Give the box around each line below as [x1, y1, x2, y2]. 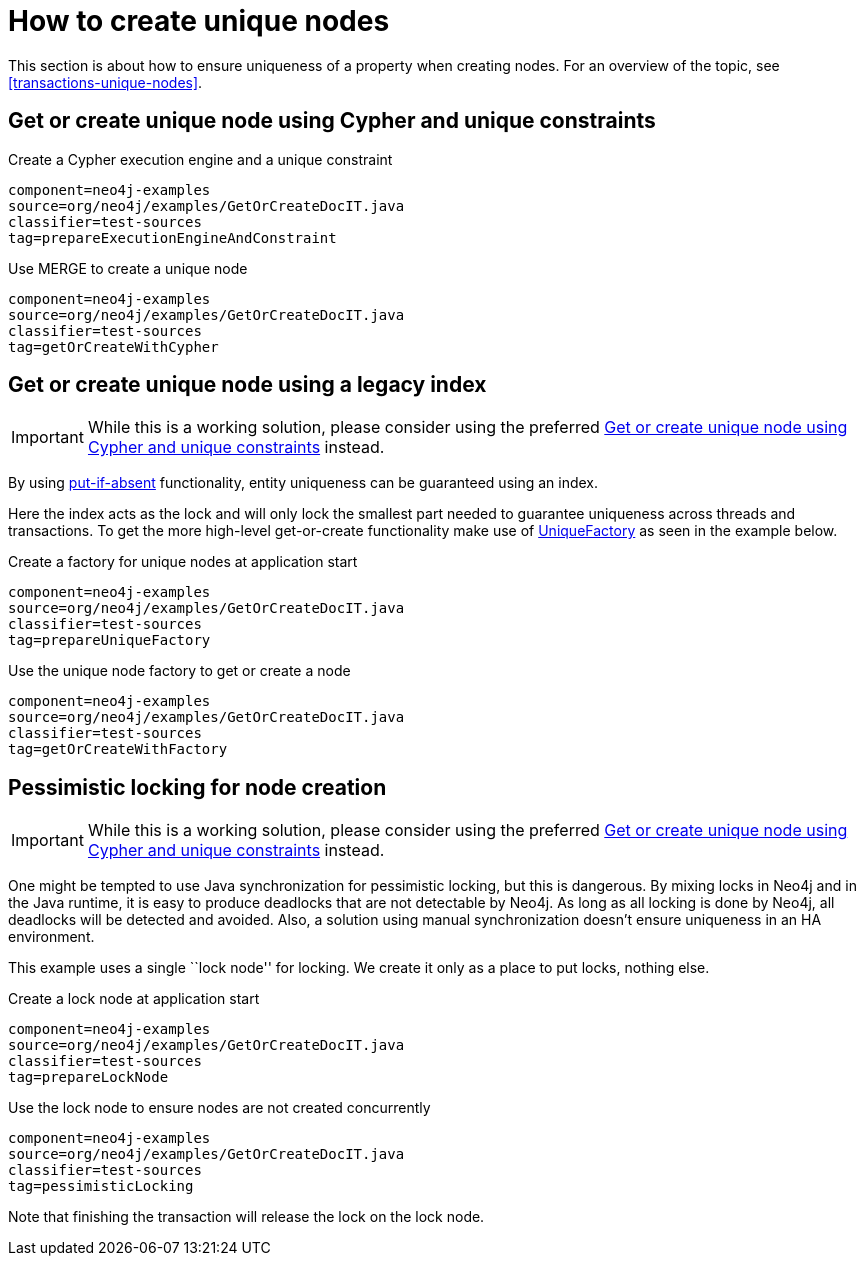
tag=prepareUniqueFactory [8, 632, 211, 649]
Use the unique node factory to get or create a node [8, 662, 351, 680]
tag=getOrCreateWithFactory [8, 741, 228, 758]
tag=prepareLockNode [8, 1069, 169, 1086]
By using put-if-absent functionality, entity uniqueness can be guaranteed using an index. [8, 474, 599, 492]
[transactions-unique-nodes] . [8, 73, 203, 91]
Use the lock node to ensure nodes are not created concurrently [8, 1099, 431, 1117]
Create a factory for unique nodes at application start [8, 553, 358, 571]
